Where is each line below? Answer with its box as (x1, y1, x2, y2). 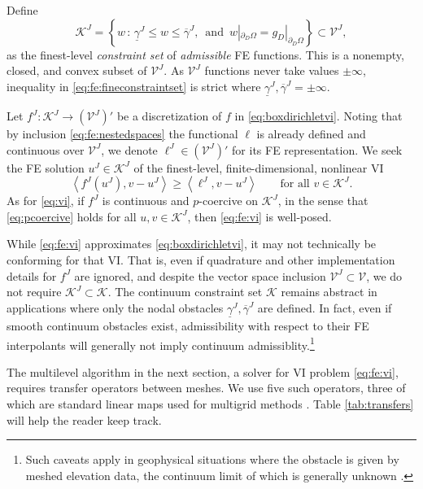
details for (7, 267, 57, 284)
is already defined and (256, 125, 366, 142)
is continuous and (102, 192, 190, 209)
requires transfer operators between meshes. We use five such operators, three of (7, 379, 406, 396)
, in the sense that (277, 192, 368, 209)
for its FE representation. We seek (232, 141, 403, 158)
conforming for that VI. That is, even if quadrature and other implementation (7, 251, 395, 268)
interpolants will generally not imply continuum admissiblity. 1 (7, 334, 315, 353)
